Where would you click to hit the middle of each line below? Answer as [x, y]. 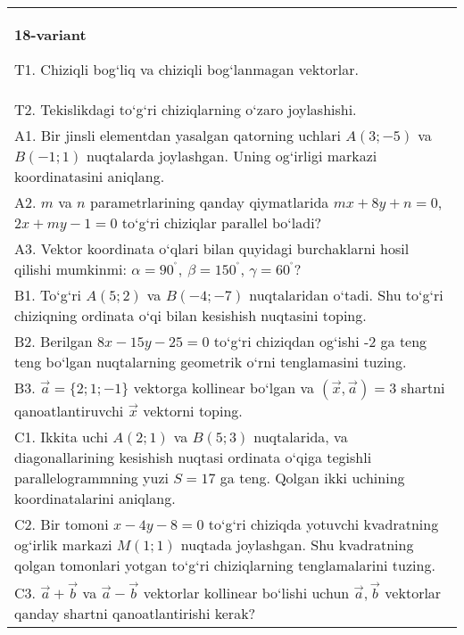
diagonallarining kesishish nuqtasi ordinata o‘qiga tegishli [193, 457]
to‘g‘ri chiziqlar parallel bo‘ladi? [222, 223]
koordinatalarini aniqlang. [95, 498]
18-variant [50, 34]
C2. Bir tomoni [62, 524]
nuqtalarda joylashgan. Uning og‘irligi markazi [232, 156]
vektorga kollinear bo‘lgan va [224, 388]
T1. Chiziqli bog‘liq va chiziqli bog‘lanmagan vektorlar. [186, 69]
